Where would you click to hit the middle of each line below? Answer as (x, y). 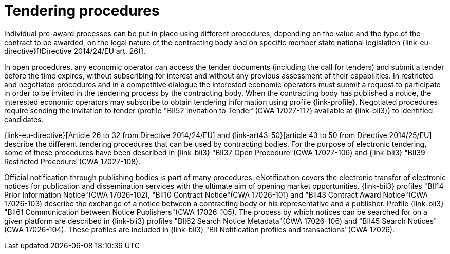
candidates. (24, 119)
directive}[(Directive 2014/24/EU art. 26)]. (75, 51)
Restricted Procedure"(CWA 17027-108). (72, 161)
